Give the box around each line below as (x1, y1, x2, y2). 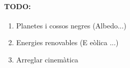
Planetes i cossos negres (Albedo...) (16, 20, 127, 30)
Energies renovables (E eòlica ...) (16, 37, 119, 48)
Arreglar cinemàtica (16, 54, 78, 64)
